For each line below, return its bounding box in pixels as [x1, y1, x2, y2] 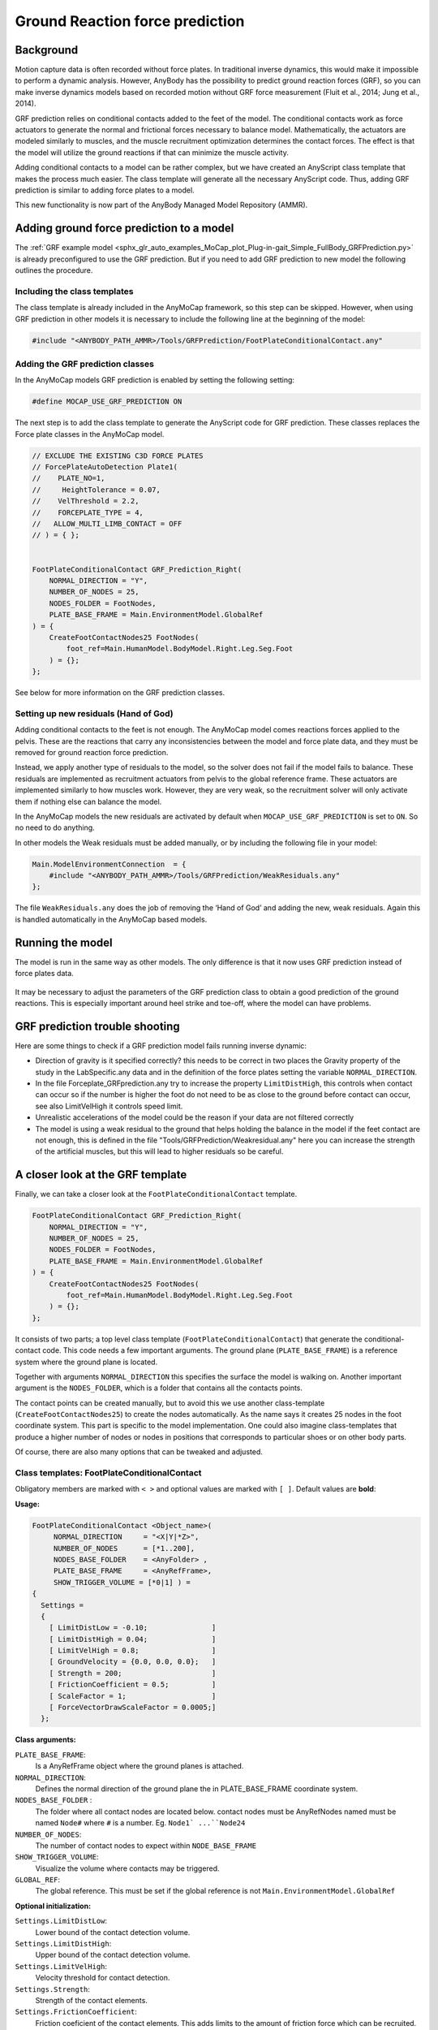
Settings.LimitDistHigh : [15, 1939, 112, 1949]
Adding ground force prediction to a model [15, 222, 234, 235]
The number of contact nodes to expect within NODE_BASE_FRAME [35, 1840, 257, 1851]
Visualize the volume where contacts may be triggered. [35, 1864, 220, 1873]
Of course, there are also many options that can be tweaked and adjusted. [15, 1447, 263, 1457]
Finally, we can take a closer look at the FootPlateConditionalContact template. [15, 1190, 298, 1199]
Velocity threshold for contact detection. [35, 1973, 170, 1983]
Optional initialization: [15, 1901, 92, 1911]
